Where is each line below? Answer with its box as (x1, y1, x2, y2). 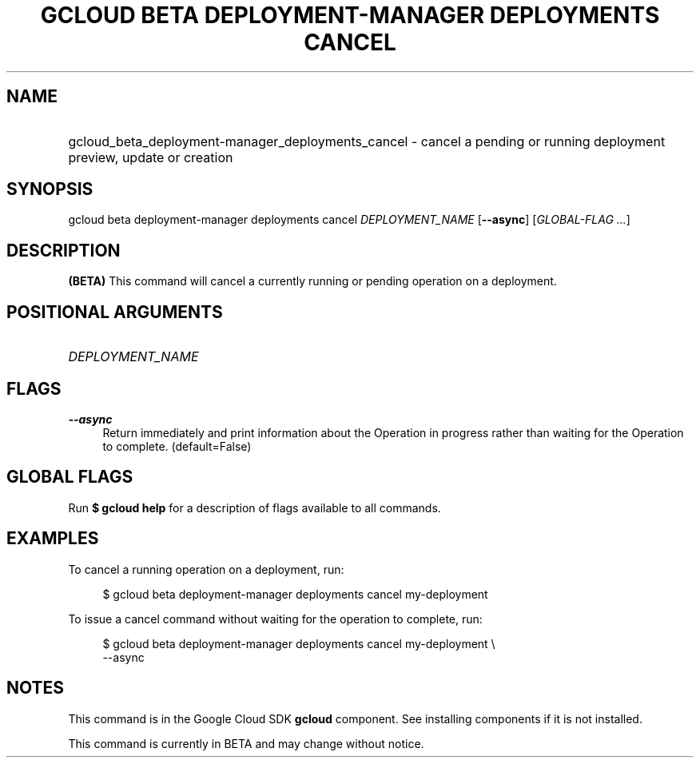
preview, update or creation (68, 149, 233, 165)
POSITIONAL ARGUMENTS (6, 301, 223, 322)
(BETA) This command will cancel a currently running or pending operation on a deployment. (68, 274, 557, 288)
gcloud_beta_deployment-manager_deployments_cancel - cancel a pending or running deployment (68, 133, 666, 149)
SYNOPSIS (6, 179, 93, 200)
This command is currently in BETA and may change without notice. (68, 736, 424, 750)
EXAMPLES (6, 528, 99, 549)
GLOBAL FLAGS (6, 467, 133, 487)
